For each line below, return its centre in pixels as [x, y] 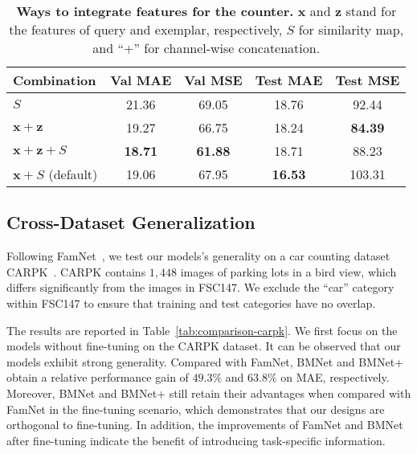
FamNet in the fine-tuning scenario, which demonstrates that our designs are [196, 409]
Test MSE [368, 80]
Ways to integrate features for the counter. [155, 11]
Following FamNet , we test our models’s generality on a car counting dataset [198, 256]
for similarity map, [351, 29]
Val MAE [141, 80]
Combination [55, 80]
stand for [371, 11]
